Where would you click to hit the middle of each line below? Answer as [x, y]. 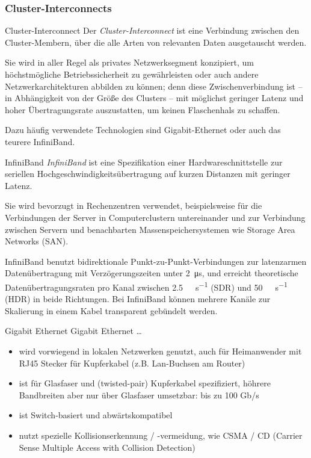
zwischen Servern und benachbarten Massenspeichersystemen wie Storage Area [150, 229]
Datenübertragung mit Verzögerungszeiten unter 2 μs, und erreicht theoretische [152, 273]
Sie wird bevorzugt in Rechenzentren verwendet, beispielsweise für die [134, 206]
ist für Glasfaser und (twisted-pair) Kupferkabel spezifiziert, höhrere [145, 383]
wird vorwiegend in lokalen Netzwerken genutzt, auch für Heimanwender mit [160, 351]
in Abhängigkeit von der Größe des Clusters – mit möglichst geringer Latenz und [154, 98]
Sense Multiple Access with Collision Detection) [107, 447]
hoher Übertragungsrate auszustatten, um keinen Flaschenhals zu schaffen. [143, 109]
